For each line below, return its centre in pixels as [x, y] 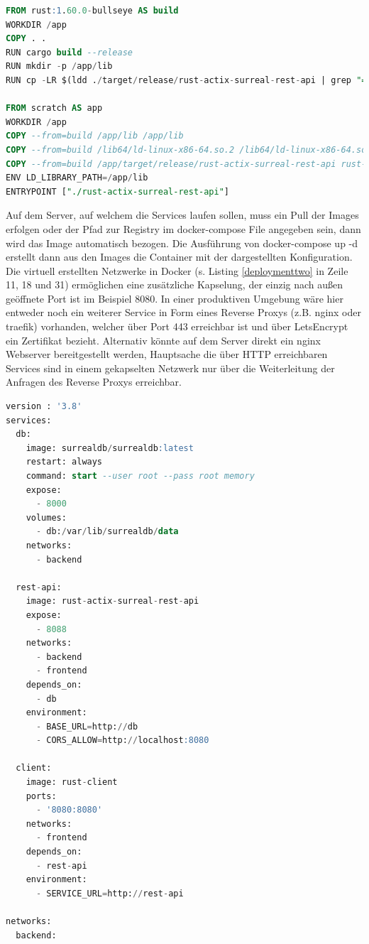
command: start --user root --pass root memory [140, 476]
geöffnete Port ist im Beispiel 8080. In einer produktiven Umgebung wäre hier [175, 298]
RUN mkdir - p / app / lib [59, 66]
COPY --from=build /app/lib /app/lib [95, 136]
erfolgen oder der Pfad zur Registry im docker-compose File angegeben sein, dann [183, 228]
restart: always [64, 462]
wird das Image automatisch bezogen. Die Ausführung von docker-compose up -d [182, 243]
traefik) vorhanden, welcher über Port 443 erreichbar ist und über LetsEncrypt [177, 326]
